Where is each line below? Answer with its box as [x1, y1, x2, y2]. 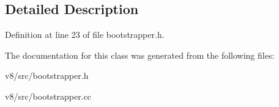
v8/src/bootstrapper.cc [5, 89, 92, 102]
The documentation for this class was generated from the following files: [5, 48, 275, 61]
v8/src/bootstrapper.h [5, 69, 89, 82]
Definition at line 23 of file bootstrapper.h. [5, 28, 165, 41]
